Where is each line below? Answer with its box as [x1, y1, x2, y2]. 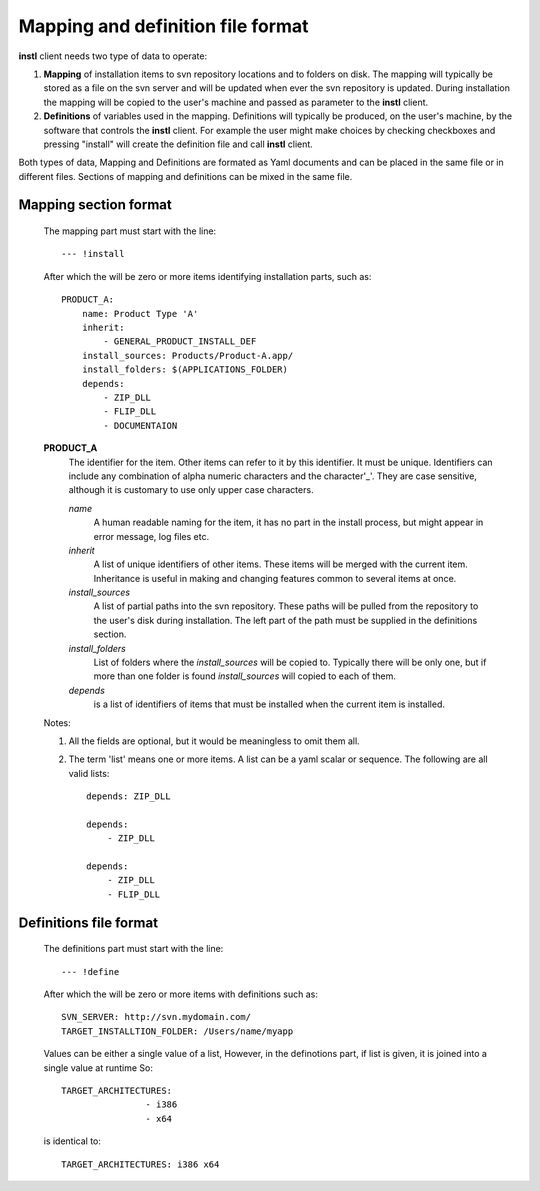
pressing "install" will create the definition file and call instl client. [43, 138, 314, 150]
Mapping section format [18, 196, 172, 214]
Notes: [43, 716, 71, 729]
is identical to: [43, 1135, 102, 1147]
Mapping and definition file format [18, 15, 309, 37]
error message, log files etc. [93, 530, 210, 542]
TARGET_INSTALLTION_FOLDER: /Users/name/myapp [61, 1025, 294, 1037]
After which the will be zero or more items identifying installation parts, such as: [43, 270, 372, 282]
